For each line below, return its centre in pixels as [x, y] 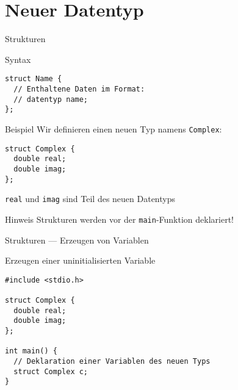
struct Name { [34, 79]
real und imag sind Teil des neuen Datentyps [90, 199]
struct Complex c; [51, 371]
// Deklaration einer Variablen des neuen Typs [112, 361]
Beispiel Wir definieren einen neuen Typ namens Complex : [114, 128]
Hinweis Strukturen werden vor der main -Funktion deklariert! [119, 219]
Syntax [18, 59]
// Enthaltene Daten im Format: [79, 89]
